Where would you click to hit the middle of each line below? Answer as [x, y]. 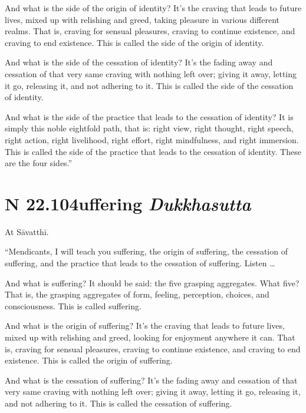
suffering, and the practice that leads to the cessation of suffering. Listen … [140, 263]
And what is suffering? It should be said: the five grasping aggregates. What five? [152, 283]
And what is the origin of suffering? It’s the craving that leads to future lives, [145, 326]
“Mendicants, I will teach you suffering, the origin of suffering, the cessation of [146, 251]
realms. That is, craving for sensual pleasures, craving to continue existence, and [150, 31]
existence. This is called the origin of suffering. [89, 360]
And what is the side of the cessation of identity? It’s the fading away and [139, 62]
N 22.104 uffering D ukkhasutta [128, 203]
